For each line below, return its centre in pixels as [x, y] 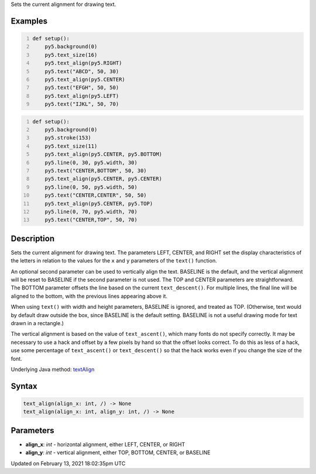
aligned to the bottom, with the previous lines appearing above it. [89, 296]
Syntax [24, 386]
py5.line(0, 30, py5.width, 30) [91, 162]
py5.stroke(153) [68, 138]
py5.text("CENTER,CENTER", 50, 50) [96, 195]
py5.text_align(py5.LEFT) [82, 96]
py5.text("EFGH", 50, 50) [82, 88]
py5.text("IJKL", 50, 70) [82, 104]
